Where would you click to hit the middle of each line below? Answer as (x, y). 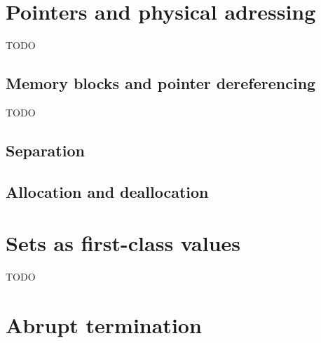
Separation (45, 150)
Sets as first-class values (123, 243)
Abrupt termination (104, 324)
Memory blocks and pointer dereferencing (161, 83)
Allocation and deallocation (107, 191)
